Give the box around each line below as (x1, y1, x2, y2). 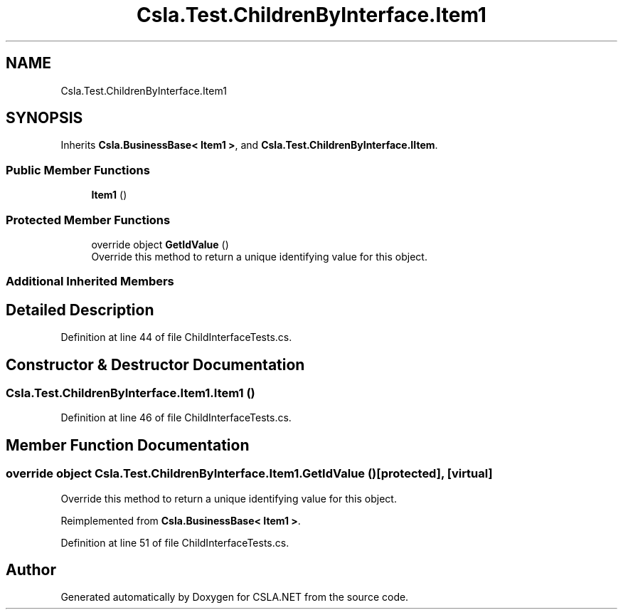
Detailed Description (6, 300, 154, 319)
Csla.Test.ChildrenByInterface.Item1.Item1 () (6, 386, 255, 400)
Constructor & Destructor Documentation (6, 355, 305, 374)
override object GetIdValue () (91, 238, 229, 251)
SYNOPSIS (6, 109, 83, 127)
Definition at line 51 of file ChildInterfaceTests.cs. (60, 536, 289, 549)
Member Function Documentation (6, 436, 250, 454)
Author (6, 561, 56, 579)
